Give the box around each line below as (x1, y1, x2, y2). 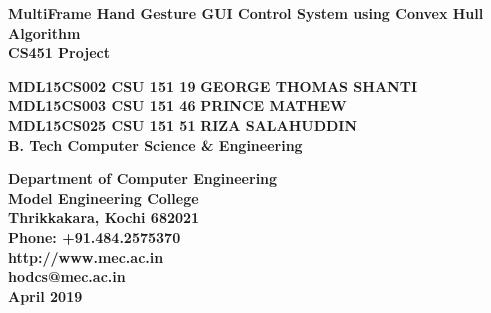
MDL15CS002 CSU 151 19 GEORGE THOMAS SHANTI (8, 75, 417, 96)
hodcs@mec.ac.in (8, 266, 126, 287)
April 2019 (8, 285, 83, 306)
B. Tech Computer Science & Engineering (8, 134, 303, 155)
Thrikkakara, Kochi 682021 (8, 207, 200, 228)
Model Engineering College (8, 187, 199, 208)
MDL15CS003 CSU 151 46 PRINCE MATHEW (8, 95, 347, 116)
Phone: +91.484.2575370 (8, 226, 181, 247)
